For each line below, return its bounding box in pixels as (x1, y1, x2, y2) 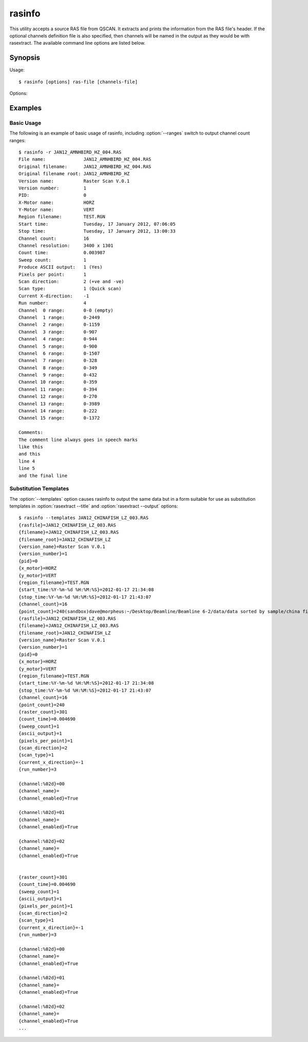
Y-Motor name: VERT (18, 207, 95, 213)
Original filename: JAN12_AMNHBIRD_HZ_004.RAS (18, 163, 151, 169)
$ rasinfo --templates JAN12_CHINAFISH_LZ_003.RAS (18, 515, 149, 521)
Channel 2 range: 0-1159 (18, 321, 100, 328)
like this (18, 444, 43, 449)
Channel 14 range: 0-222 (18, 408, 98, 414)
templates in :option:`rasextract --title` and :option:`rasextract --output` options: (9, 503, 178, 509)
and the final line (18, 472, 68, 479)
